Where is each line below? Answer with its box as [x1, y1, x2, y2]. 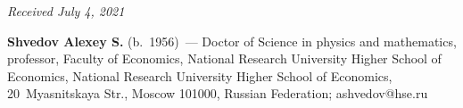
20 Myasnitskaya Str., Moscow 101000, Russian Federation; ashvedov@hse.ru [7, 84, 428, 103]
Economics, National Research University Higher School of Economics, [7, 66, 393, 85]
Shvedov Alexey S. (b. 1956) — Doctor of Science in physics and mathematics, [7, 31, 457, 50]
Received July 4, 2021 [7, 2, 125, 20]
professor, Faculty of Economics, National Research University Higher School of [7, 49, 442, 68]
